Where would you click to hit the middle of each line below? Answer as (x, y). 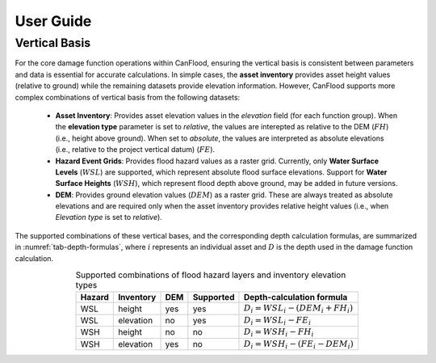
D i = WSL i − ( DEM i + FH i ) (298, 309)
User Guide (53, 21)
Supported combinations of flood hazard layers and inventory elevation (211, 275)
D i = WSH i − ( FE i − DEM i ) (299, 344)
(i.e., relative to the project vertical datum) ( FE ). (135, 150)
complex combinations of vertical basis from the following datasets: (128, 97)
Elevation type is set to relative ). (109, 217)
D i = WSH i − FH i (279, 333)
